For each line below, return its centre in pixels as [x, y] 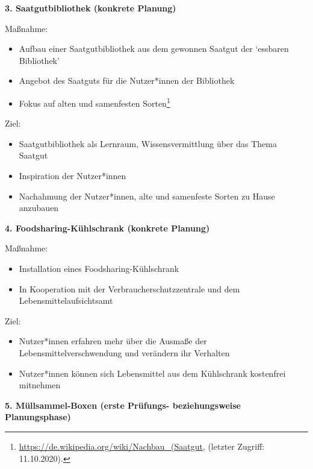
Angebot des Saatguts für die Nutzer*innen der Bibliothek [127, 80]
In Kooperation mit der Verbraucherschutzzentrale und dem [129, 288]
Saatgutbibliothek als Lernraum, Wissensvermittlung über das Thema [148, 143]
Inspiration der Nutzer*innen [73, 175]
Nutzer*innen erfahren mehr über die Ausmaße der [113, 341]
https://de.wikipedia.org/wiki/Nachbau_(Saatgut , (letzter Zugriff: [142, 446]
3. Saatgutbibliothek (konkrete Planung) [91, 8]
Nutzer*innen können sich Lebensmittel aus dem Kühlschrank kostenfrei [152, 373]
